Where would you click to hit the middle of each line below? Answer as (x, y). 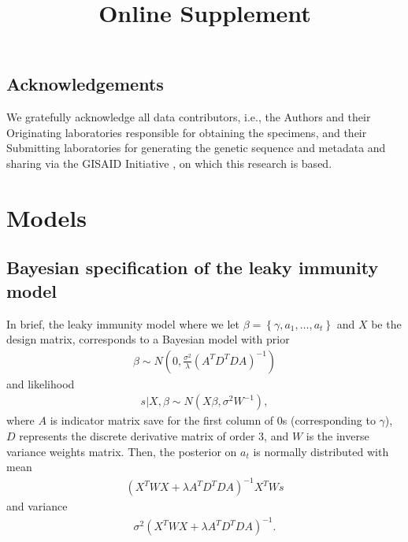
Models (46, 217)
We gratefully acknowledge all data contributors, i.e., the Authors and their (189, 117)
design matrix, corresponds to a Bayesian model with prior (148, 339)
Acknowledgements (85, 84)
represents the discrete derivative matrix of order (137, 435)
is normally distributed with (321, 451)
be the (386, 323)
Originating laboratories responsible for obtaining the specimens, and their (187, 132)
